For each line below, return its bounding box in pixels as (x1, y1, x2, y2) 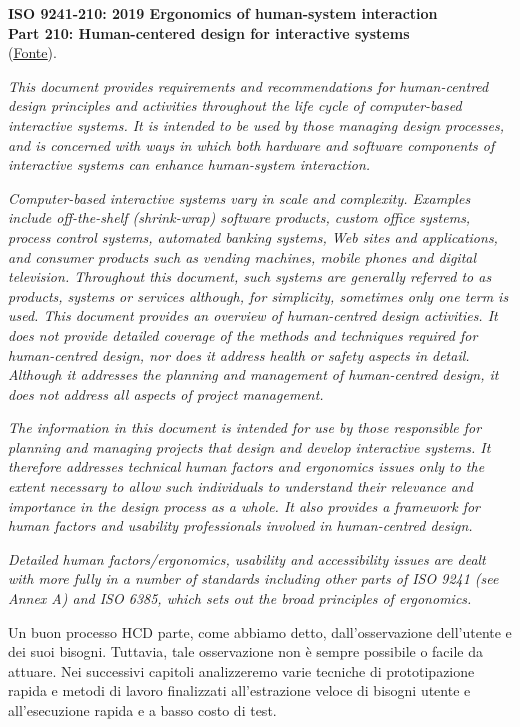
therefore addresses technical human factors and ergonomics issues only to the (8, 456, 485, 477)
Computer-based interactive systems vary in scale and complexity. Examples (8, 187, 471, 208)
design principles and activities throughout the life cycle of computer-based (8, 95, 462, 116)
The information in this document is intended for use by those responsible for (8, 417, 482, 438)
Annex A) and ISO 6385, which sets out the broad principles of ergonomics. (8, 588, 472, 609)
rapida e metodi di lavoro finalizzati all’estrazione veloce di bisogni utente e (8, 680, 471, 701)
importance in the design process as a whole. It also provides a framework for (8, 495, 481, 516)
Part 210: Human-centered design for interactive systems (8, 22, 410, 43)
